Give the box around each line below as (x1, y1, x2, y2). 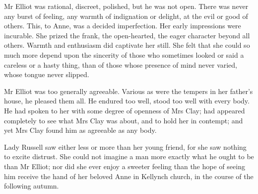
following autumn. (4, 181, 59, 191)
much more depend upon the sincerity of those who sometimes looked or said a (4, 49, 244, 60)
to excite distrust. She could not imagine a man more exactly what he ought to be (4, 151, 254, 162)
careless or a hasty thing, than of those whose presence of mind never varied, (4, 59, 238, 70)
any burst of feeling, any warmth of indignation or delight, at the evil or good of (4, 10, 248, 21)
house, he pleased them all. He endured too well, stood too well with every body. (4, 96, 250, 106)
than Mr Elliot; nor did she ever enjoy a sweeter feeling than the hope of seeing (4, 161, 245, 171)
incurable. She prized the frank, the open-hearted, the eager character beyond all (4, 30, 250, 40)
